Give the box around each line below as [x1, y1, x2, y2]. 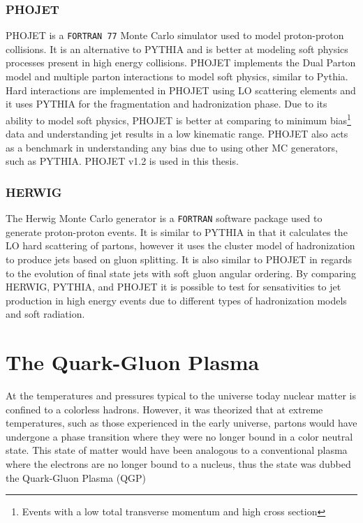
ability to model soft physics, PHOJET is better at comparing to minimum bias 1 [6, 110, 351, 127]
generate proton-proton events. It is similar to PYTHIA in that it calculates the [6, 224, 348, 239]
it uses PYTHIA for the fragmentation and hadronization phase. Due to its [6, 96, 327, 111]
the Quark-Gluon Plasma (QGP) [6, 470, 147, 485]
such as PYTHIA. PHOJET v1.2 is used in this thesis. [6, 154, 239, 168]
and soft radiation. [6, 307, 85, 321]
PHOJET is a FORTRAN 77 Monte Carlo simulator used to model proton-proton [6, 28, 344, 43]
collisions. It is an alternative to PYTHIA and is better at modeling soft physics [6, 41, 348, 56]
